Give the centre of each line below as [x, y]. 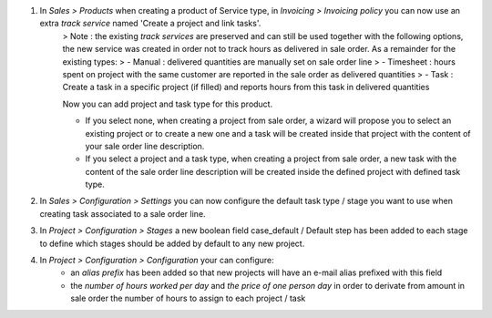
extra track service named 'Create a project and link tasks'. [150, 24]
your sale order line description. [145, 146]
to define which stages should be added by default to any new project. [172, 243]
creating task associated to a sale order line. [123, 213]
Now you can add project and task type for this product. [168, 104]
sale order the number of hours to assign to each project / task [188, 298]
